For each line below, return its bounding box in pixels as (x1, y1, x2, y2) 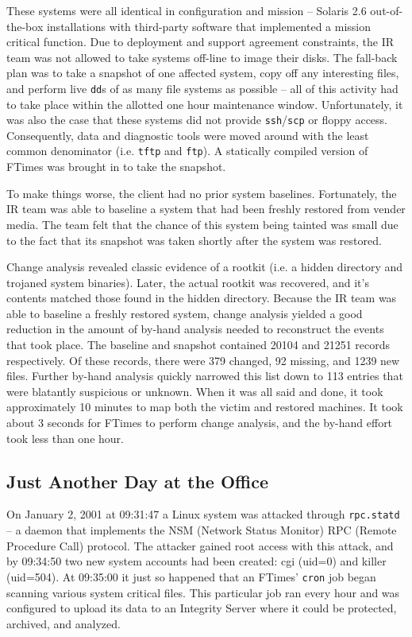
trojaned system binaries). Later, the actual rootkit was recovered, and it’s (6, 274, 369, 290)
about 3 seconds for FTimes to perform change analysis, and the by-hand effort (6, 414, 393, 431)
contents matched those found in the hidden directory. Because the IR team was (6, 289, 397, 306)
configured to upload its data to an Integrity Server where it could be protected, (6, 600, 397, 616)
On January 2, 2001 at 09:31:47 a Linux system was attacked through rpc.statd (6, 506, 400, 522)
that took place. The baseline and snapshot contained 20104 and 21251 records (6, 336, 390, 353)
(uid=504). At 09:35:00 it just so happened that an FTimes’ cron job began (6, 568, 376, 585)
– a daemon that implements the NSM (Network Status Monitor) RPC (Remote (6, 522, 397, 538)
